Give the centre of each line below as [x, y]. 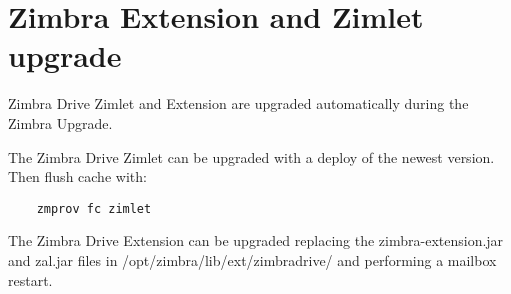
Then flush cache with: [77, 176]
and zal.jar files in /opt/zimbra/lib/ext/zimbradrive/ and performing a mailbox [252, 259]
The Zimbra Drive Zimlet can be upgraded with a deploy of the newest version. [251, 156]
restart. [30, 279]
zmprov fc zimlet [94, 208]
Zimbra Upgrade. [60, 122]
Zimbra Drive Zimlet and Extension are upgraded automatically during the [238, 103]
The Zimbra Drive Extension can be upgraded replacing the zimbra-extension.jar [256, 240]
